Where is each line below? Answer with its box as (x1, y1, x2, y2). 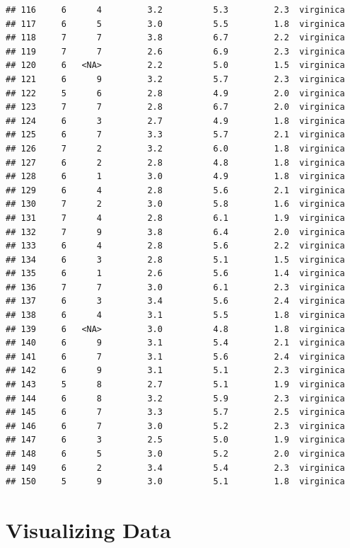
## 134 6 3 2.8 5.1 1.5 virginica (6, 254, 345, 265)
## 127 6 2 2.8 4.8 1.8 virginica (6, 157, 345, 168)
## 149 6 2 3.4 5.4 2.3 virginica (6, 462, 345, 473)
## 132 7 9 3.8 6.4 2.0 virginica (6, 227, 345, 237)
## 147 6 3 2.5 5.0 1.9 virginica (6, 435, 345, 445)
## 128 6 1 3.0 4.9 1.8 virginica (6, 171, 345, 182)
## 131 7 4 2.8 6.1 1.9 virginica (6, 212, 345, 223)
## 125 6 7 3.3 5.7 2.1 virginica (6, 130, 345, 140)
